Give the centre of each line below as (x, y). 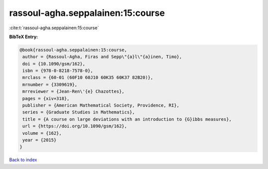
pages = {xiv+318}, (46, 98)
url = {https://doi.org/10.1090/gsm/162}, (75, 126)
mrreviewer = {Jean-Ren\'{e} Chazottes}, (73, 91)
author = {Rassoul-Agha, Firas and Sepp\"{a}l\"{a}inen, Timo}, (102, 57)
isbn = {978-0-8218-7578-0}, (58, 71)
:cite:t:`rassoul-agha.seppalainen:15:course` (54, 28)
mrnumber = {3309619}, (50, 84)
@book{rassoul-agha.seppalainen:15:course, (73, 50)
